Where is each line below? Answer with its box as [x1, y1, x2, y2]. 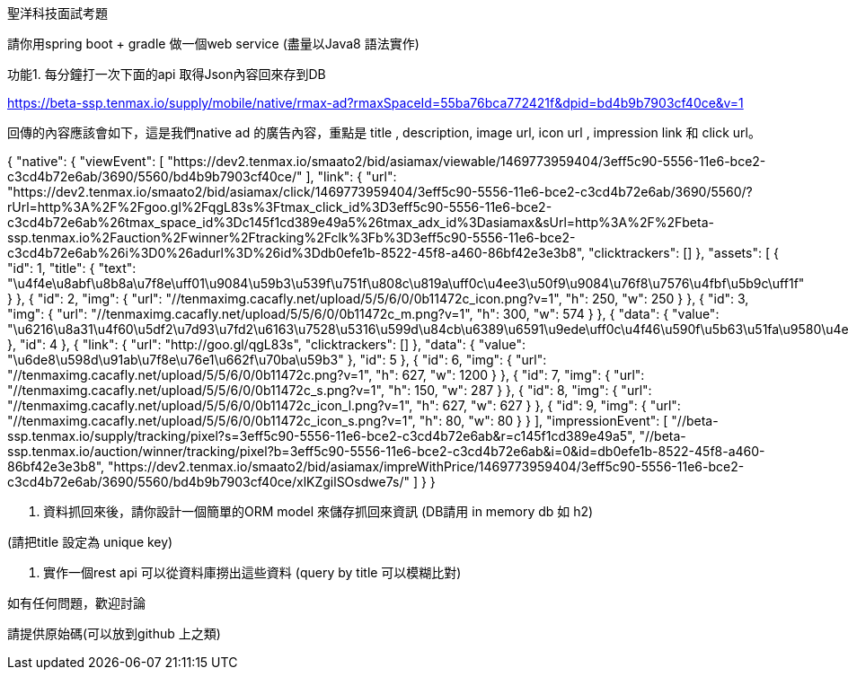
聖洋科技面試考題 [7, 5, 108, 21]
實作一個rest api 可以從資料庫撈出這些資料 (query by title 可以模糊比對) [43, 565, 462, 580]
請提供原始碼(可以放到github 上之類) [7, 626, 221, 641]
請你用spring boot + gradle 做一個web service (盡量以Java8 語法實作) [7, 36, 420, 51]
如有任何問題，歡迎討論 [7, 595, 146, 611]
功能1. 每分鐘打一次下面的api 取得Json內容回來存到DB [7, 66, 326, 82]
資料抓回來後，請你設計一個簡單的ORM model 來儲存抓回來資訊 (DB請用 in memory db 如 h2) [43, 504, 594, 519]
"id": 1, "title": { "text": [7, 260, 137, 276]
